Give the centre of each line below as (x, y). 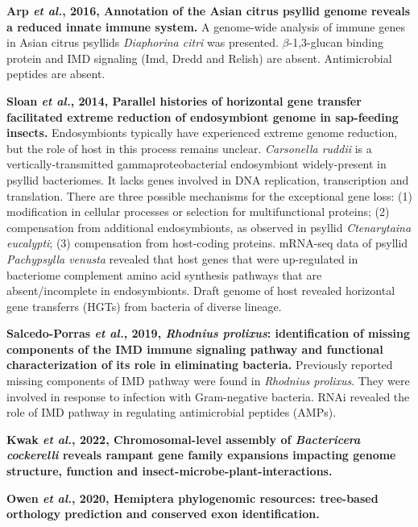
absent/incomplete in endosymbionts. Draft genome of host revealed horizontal (201, 290)
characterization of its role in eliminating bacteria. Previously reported (200, 365)
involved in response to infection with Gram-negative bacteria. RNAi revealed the (208, 396)
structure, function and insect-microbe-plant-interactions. (170, 471)
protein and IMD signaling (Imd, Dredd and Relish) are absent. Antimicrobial (199, 58)
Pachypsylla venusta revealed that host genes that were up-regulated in (182, 258)
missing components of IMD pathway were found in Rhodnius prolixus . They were (208, 381)
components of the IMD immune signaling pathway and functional (195, 349)
